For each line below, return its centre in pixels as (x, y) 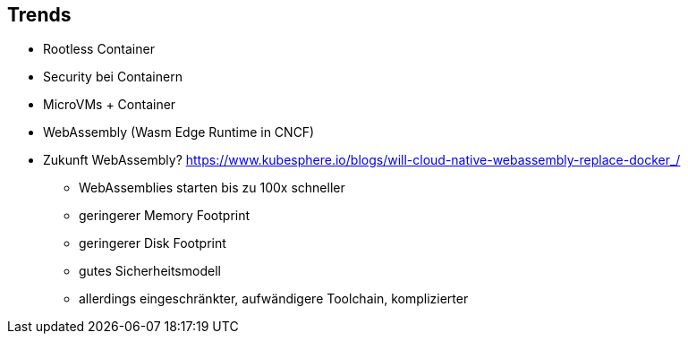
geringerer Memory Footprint (165, 216)
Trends (39, 15)
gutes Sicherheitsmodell (150, 271)
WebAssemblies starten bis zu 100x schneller (212, 188)
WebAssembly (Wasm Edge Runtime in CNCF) (179, 132)
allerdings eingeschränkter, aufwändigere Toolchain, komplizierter (274, 299)
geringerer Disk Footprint (153, 243)
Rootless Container (99, 49)
